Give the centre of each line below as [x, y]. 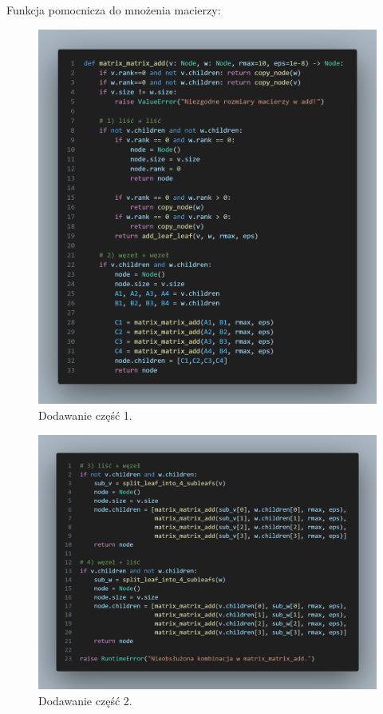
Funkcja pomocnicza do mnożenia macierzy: [114, 10]
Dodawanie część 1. [85, 415]
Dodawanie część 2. [85, 700]
